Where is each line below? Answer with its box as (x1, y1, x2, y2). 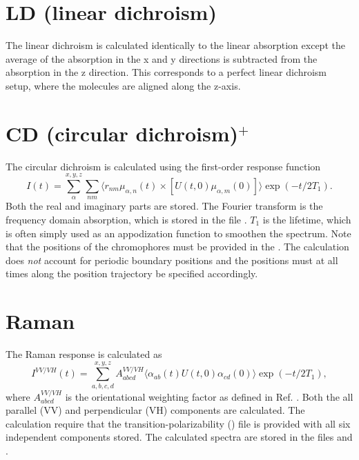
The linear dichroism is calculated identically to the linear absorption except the (6, 38, 345, 52)
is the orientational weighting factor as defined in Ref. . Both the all (65, 389, 353, 403)
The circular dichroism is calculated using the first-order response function (6, 159, 321, 173)
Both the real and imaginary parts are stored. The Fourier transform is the (6, 199, 323, 213)
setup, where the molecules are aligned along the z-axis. (6, 78, 241, 92)
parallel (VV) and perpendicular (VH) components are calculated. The (6, 403, 305, 417)
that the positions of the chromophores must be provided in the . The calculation (6, 239, 349, 254)
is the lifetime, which (262, 212, 351, 226)
